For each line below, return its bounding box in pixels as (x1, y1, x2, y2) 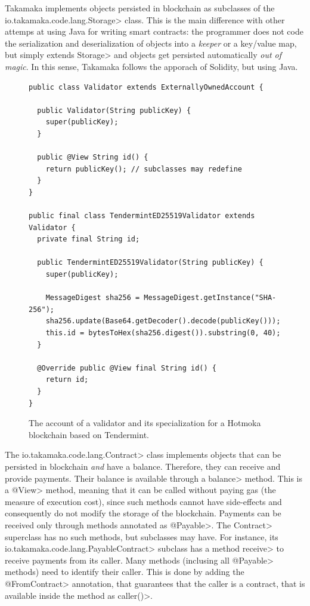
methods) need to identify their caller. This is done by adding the (5, 565, 244, 578)
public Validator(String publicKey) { (37, 106, 191, 115)
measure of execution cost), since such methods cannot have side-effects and (5, 495, 282, 507)
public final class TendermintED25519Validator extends (29, 212, 255, 221)
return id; (45, 375, 89, 384)
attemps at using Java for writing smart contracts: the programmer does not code (5, 25, 303, 38)
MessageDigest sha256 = (45, 293, 140, 302)
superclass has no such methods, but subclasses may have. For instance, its (5, 530, 278, 543)
